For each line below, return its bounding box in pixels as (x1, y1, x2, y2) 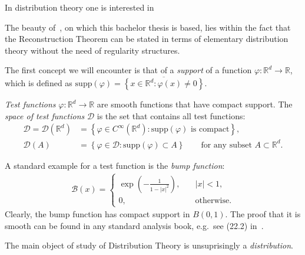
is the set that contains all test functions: (97, 109, 246, 122)
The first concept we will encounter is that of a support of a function (5, 64, 252, 76)
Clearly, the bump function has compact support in (5, 208, 190, 220)
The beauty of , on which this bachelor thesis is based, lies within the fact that (5, 21, 291, 33)
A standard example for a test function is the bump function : (5, 159, 225, 171)
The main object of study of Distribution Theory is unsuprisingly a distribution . (5, 239, 293, 251)
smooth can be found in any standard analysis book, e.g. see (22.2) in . (5, 219, 264, 231)
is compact (190, 125, 230, 134)
